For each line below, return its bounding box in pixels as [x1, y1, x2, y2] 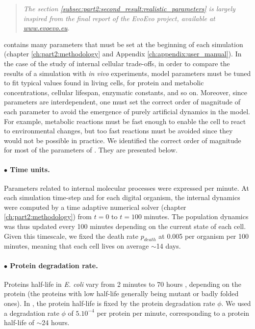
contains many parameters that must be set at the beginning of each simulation [4, 39, 243, 49]
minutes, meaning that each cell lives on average [4, 241, 149, 251]
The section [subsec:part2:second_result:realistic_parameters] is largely [23, 3, 235, 13]
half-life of [4, 317, 34, 328]
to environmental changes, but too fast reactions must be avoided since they [4, 126, 233, 136]
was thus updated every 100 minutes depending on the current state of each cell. [4, 221, 246, 231]
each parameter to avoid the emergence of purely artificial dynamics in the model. [4, 106, 250, 116]
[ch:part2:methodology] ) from [4, 211, 92, 222]
